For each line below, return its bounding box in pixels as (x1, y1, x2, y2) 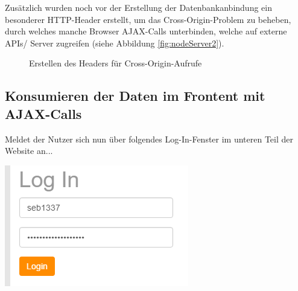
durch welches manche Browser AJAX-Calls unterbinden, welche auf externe (5, 25, 287, 37)
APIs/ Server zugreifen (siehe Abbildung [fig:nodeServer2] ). (5, 36, 224, 49)
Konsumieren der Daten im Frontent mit (5, 86, 265, 105)
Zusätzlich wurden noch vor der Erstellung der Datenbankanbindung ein (5, 1, 272, 13)
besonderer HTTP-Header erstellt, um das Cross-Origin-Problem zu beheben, (5, 13, 291, 25)
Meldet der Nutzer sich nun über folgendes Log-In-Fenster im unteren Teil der (5, 132, 294, 145)
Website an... (5, 144, 53, 157)
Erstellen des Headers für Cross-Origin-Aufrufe (29, 57, 202, 69)
